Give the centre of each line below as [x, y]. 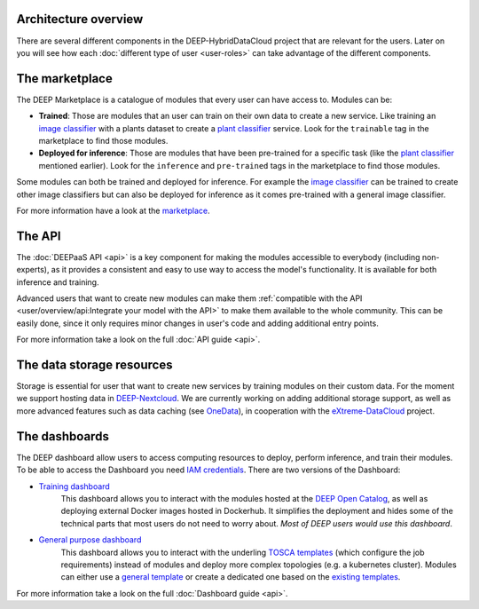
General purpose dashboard [90, 540]
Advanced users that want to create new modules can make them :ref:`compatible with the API [189, 298]
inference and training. [58, 282]
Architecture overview [80, 19]
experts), [33, 270]
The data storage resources [94, 365]
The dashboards [63, 436]
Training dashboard [74, 486]
